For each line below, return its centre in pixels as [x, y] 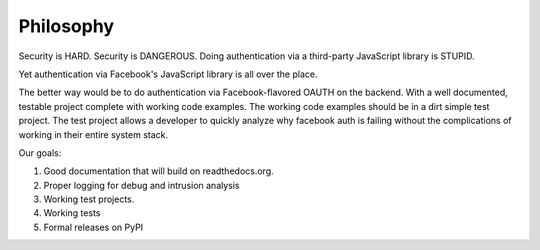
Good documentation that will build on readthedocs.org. [158, 171]
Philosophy [66, 26]
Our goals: [40, 152]
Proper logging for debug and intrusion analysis [141, 185]
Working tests [72, 213]
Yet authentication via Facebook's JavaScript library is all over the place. [168, 74]
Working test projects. [89, 199]
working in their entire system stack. [93, 134]
